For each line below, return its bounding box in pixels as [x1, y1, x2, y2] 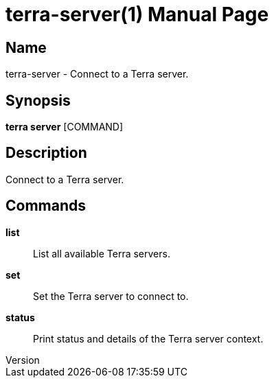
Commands [5, 197, 87, 215]
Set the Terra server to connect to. [33, 290, 189, 302]
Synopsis [5, 91, 71, 109]
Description [5, 144, 87, 162]
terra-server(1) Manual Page [5, 3, 269, 26]
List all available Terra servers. [33, 247, 170, 259]
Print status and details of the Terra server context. [33, 332, 264, 345]
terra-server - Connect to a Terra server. [5, 68, 189, 80]
